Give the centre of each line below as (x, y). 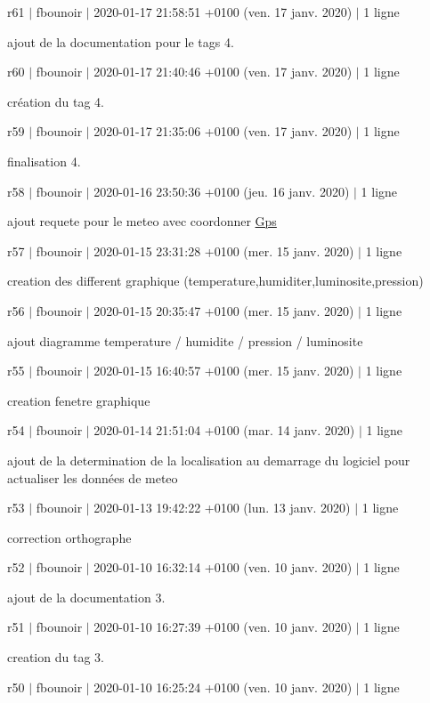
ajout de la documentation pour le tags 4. (121, 41)
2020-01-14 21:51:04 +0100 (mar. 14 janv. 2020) (224, 430)
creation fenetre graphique (79, 400)
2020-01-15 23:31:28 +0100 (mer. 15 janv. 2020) (224, 250)
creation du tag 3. (56, 657)
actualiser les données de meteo (93, 477)
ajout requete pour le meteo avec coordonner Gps (142, 221)
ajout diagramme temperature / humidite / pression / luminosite (185, 340)
